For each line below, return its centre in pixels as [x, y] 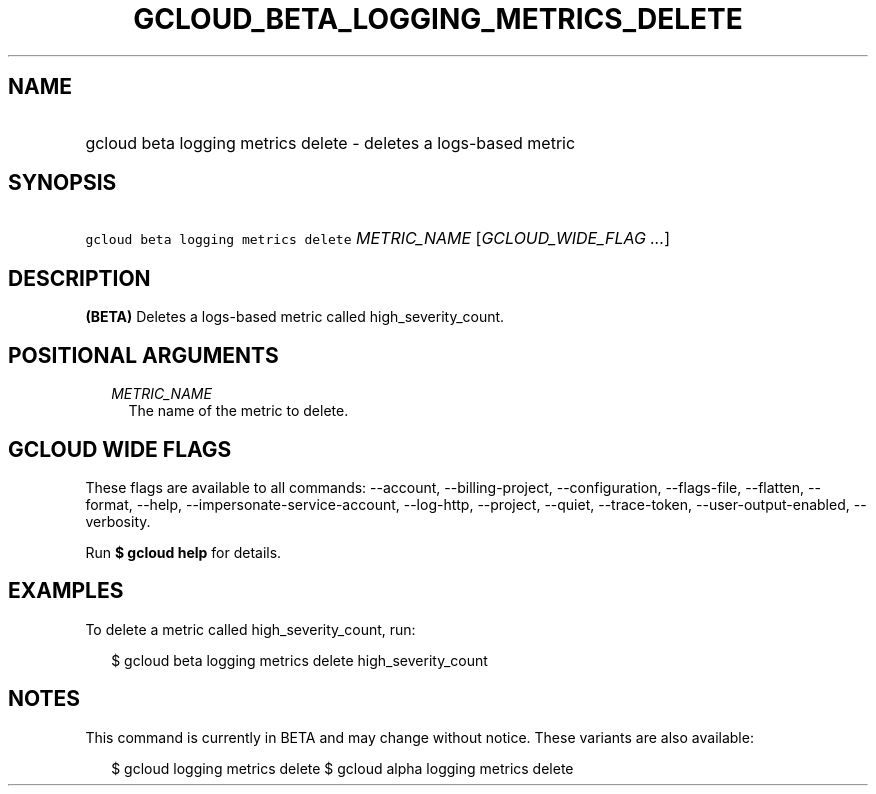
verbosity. [118, 521]
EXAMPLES [66, 591]
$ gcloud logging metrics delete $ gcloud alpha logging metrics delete [342, 768]
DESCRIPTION [79, 278]
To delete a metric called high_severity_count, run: [250, 629]
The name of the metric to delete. [238, 411]
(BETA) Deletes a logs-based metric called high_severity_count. [295, 317]
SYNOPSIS [62, 183]
